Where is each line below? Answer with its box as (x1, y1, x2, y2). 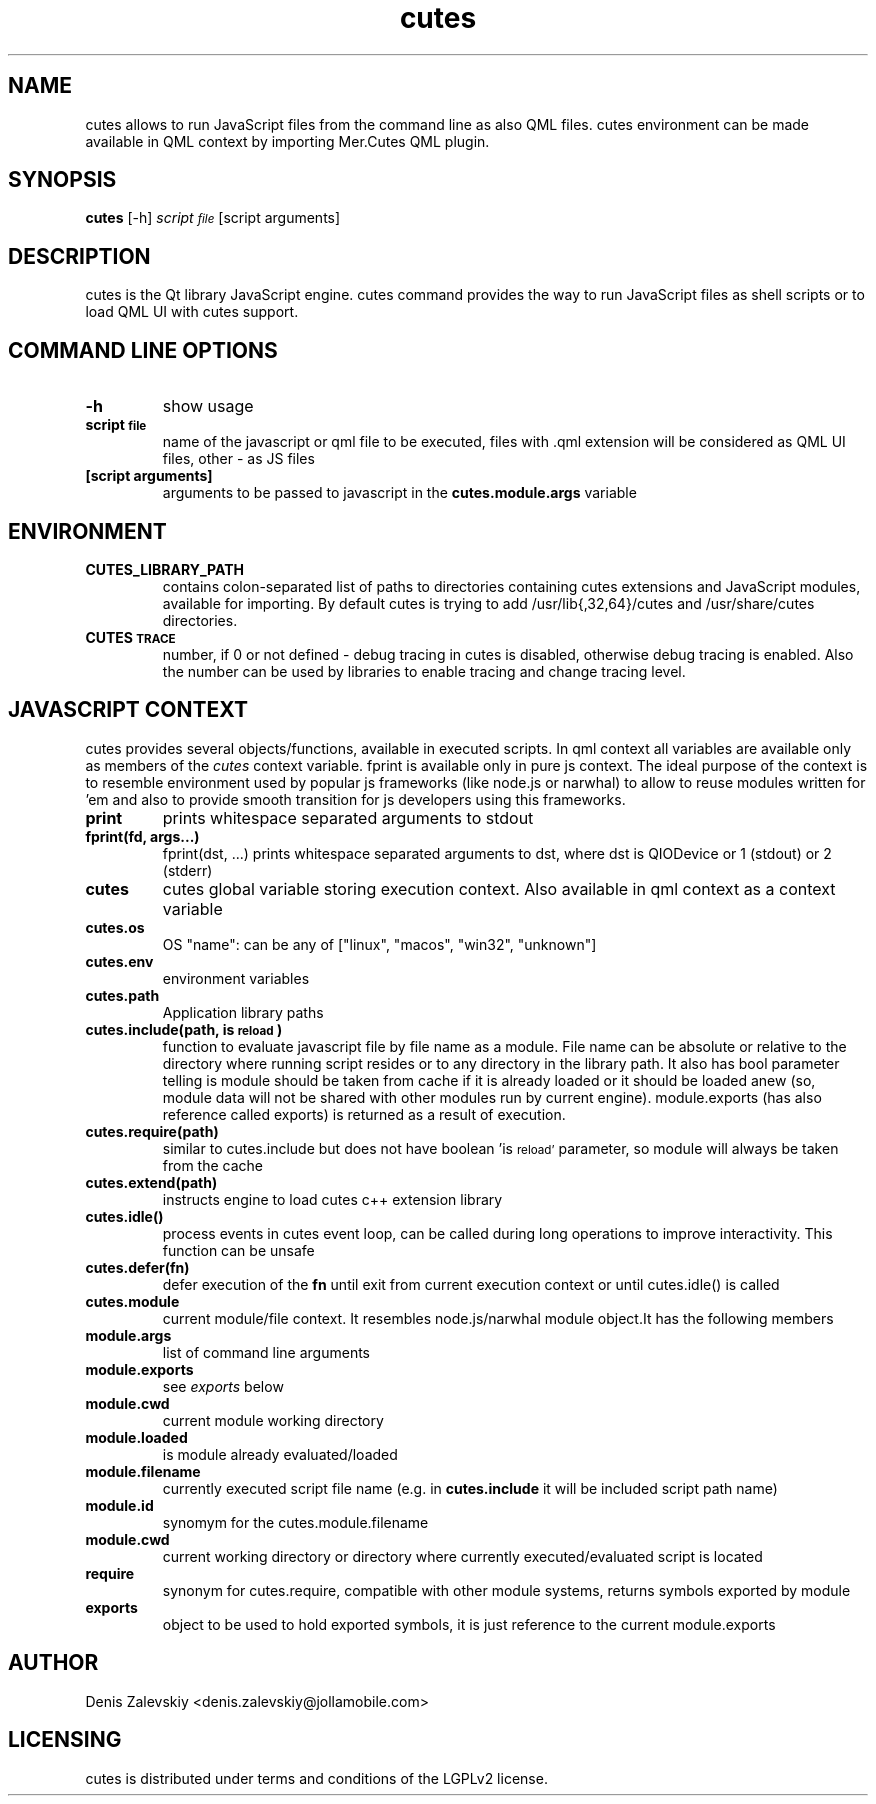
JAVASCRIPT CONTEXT (8, 697, 249, 723)
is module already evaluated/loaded (162, 1445, 398, 1463)
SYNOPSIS (8, 167, 117, 193)
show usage (162, 396, 254, 417)
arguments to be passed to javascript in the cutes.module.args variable (162, 484, 637, 502)
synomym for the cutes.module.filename (162, 1513, 429, 1531)
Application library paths (162, 1003, 324, 1021)
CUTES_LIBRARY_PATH (85, 560, 244, 578)
